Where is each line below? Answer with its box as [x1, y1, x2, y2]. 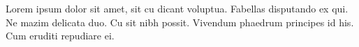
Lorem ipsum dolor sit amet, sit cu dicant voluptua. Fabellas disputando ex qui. [6, 1, 349, 15]
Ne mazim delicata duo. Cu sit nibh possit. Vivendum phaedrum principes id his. [6, 15, 354, 29]
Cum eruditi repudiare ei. [6, 28, 115, 43]
